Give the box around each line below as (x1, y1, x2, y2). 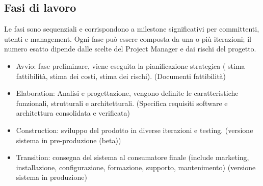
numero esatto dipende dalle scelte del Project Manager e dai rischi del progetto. (4, 43, 256, 54)
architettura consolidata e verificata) (16, 108, 130, 118)
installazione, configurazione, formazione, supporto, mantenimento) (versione (16, 162, 256, 172)
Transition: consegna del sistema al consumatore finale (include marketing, (16, 152, 249, 163)
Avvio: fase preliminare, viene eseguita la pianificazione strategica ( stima (16, 60, 245, 71)
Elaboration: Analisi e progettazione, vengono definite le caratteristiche (16, 88, 239, 98)
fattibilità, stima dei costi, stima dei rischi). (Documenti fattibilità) (16, 70, 226, 81)
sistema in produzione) (16, 172, 87, 182)
